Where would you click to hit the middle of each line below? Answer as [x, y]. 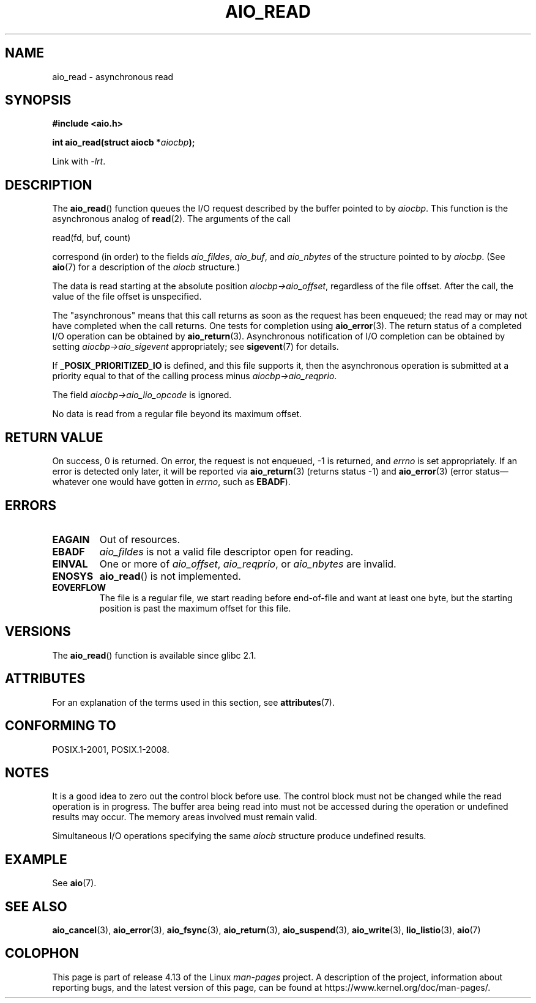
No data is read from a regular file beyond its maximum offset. [177, 414]
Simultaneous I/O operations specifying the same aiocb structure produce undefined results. [239, 836]
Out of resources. [140, 539]
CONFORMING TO [61, 726]
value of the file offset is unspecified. [127, 297]
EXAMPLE [36, 859]
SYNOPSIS [38, 100]
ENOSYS [73, 576]
